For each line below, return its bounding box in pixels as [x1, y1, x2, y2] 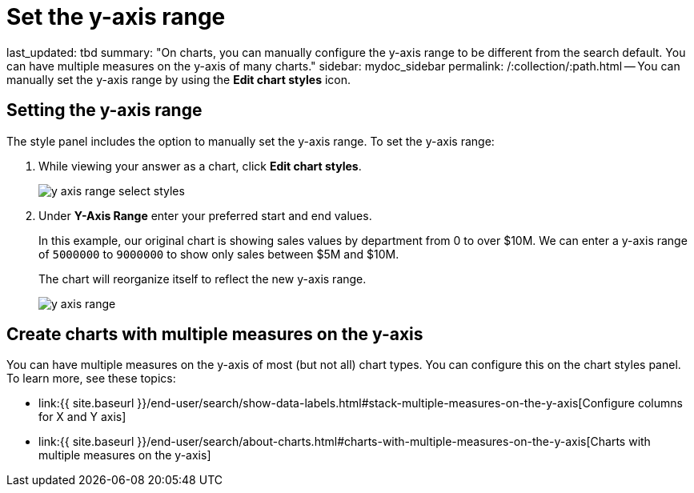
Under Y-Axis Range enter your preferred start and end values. [38, 208, 372, 222]
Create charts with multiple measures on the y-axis [6, 324, 423, 345]
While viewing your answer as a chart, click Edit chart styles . [38, 158, 362, 173]
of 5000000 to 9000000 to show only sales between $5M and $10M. [38, 246, 399, 261]
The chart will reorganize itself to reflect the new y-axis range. [38, 271, 367, 286]
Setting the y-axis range [6, 100, 203, 121]
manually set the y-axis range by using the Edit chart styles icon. [6, 72, 351, 86]
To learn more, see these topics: [6, 371, 176, 386]
